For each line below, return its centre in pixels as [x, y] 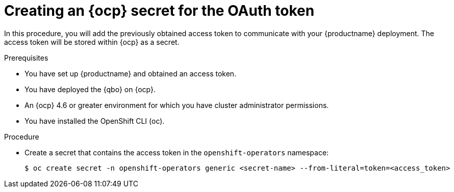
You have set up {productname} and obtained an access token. [131, 73]
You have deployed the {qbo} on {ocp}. [90, 89]
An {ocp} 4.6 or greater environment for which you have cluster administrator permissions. [177, 105]
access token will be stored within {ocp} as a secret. [92, 42]
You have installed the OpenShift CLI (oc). [95, 121]
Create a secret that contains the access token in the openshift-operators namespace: [177, 152]
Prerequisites [26, 58]
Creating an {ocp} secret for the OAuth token [159, 11]
